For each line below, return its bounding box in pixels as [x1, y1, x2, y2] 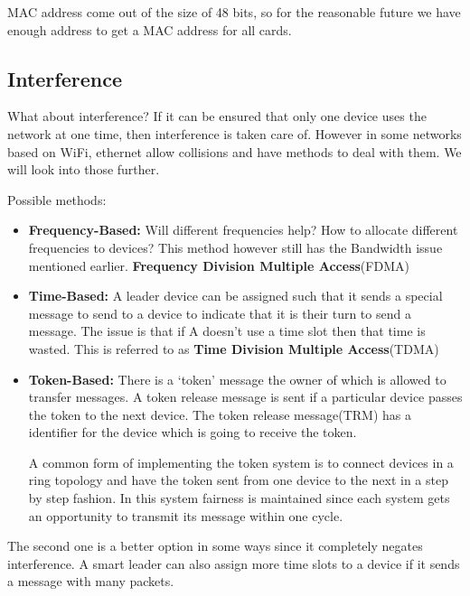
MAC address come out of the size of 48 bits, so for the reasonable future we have [7, 3, 461, 21]
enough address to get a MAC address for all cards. [7, 20, 292, 39]
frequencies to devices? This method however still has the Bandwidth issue [28, 237, 443, 256]
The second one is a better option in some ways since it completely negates [7, 536, 423, 555]
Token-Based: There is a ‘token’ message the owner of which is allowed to [28, 369, 446, 388]
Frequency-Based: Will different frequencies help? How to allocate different [28, 220, 458, 239]
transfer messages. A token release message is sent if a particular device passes [28, 387, 463, 406]
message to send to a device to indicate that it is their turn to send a [28, 303, 411, 322]
